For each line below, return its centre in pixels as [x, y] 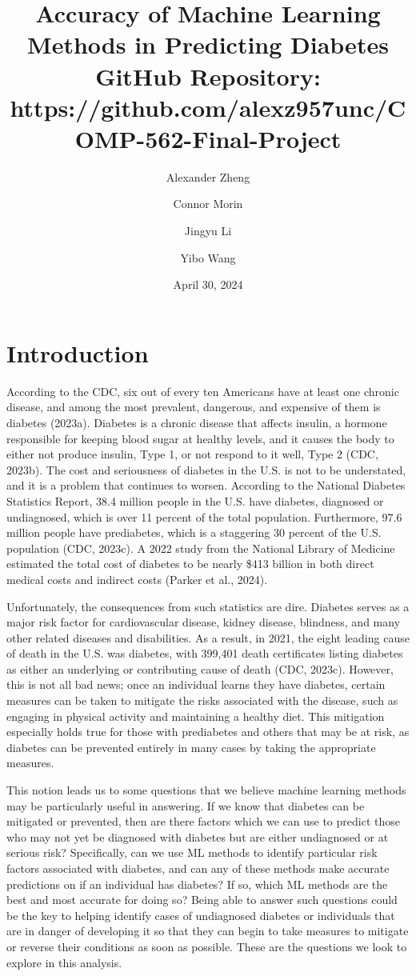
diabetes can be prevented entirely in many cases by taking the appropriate [191, 747]
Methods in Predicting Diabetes [208, 44]
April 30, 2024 [208, 284]
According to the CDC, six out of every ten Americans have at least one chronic [203, 391]
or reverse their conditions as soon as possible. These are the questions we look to [207, 946]
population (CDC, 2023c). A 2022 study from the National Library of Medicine [201, 548]
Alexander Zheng [208, 176]
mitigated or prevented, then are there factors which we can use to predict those [203, 821]
